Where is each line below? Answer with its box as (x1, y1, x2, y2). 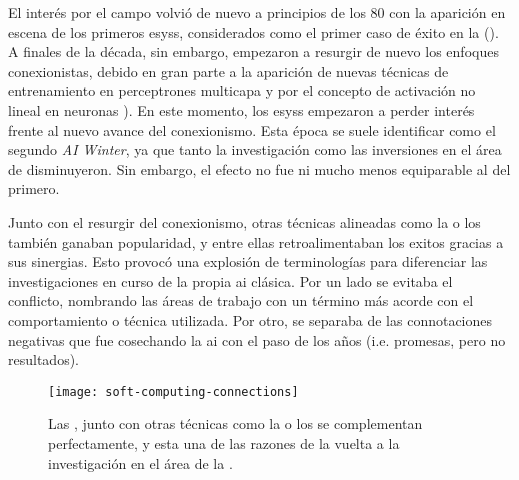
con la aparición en (389, 2, 506, 22)
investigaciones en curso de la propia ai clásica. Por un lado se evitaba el (8, 270, 453, 291)
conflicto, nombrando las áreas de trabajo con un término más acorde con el (8, 290, 474, 311)
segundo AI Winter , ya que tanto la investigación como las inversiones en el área (8, 139, 502, 160)
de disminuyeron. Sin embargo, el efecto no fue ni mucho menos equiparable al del (8, 158, 511, 179)
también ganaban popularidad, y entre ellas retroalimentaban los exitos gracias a (8, 231, 504, 252)
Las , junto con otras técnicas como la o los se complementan (48, 413, 423, 434)
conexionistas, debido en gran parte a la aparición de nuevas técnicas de (8, 60, 449, 81)
